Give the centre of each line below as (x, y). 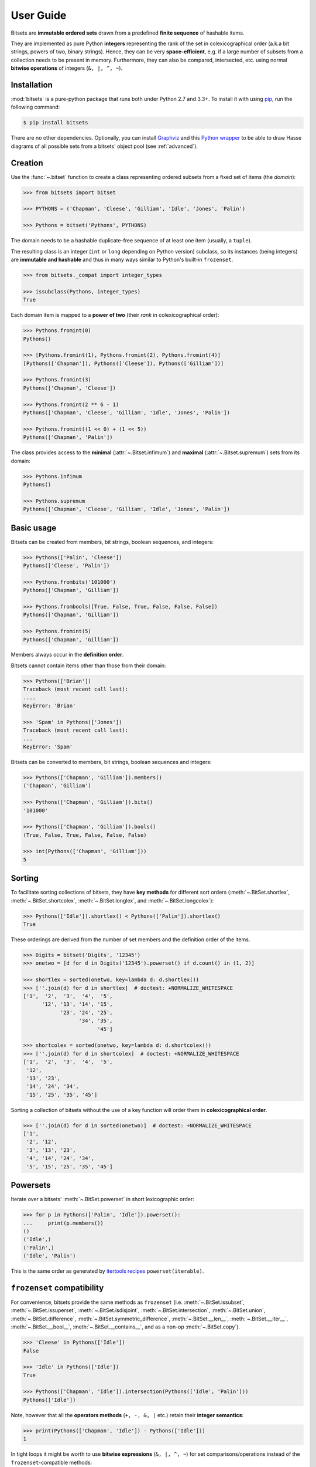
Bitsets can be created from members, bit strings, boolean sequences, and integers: (112, 542)
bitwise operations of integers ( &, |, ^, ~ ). (67, 68)
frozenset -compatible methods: (51, 1462)
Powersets (31, 1185)
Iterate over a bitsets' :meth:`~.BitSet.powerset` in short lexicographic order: (102, 1199)
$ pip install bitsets (56, 123)
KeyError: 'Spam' (48, 746)
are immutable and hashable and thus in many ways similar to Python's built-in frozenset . (122, 259)
